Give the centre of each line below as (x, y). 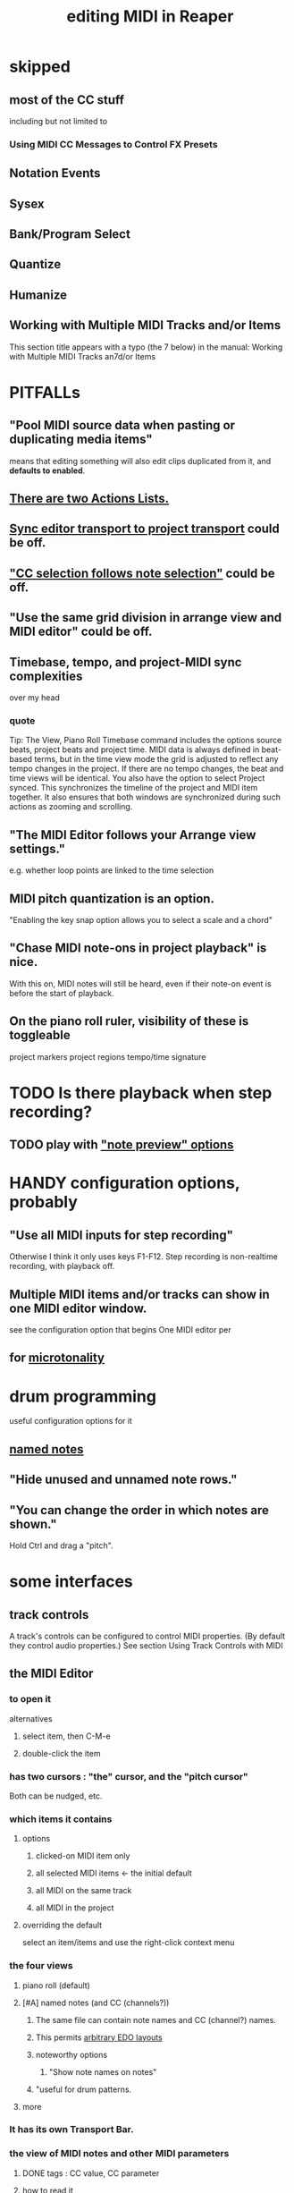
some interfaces (71, 1582)
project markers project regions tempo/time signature (108, 1056)
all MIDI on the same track (84, 1891)
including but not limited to (59, 121)
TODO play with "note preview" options (122, 1145)
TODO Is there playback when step (141, 1092)
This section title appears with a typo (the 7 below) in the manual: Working (146, 347)
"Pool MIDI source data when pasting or (122, 425)
